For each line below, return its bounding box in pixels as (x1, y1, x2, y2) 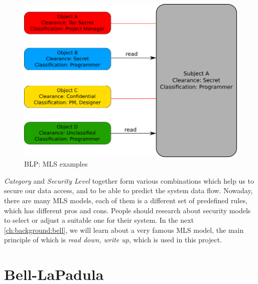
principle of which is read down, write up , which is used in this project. (4, 234, 222, 245)
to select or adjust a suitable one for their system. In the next (4, 215, 194, 225)
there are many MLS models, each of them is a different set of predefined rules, (4, 195, 247, 205)
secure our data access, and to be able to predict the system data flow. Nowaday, (4, 185, 253, 196)
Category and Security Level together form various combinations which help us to (4, 175, 254, 186)
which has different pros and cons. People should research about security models (4, 205, 251, 215)
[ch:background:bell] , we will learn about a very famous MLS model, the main (4, 224, 244, 235)
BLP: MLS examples (24, 159, 88, 169)
